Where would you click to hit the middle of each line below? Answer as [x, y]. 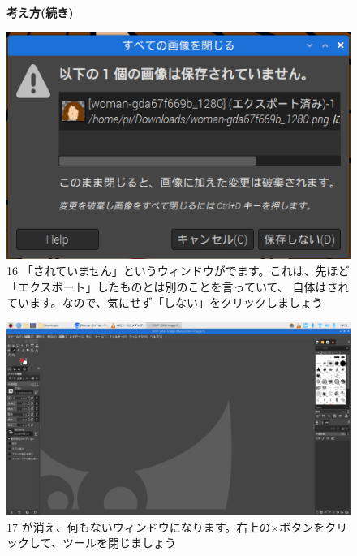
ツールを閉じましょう [119, 543]
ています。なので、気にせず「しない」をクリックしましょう [165, 302]
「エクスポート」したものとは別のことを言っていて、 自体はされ [178, 286]
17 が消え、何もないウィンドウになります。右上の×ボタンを [166, 526]
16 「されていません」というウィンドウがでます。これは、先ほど [178, 270]
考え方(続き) [40, 12]
